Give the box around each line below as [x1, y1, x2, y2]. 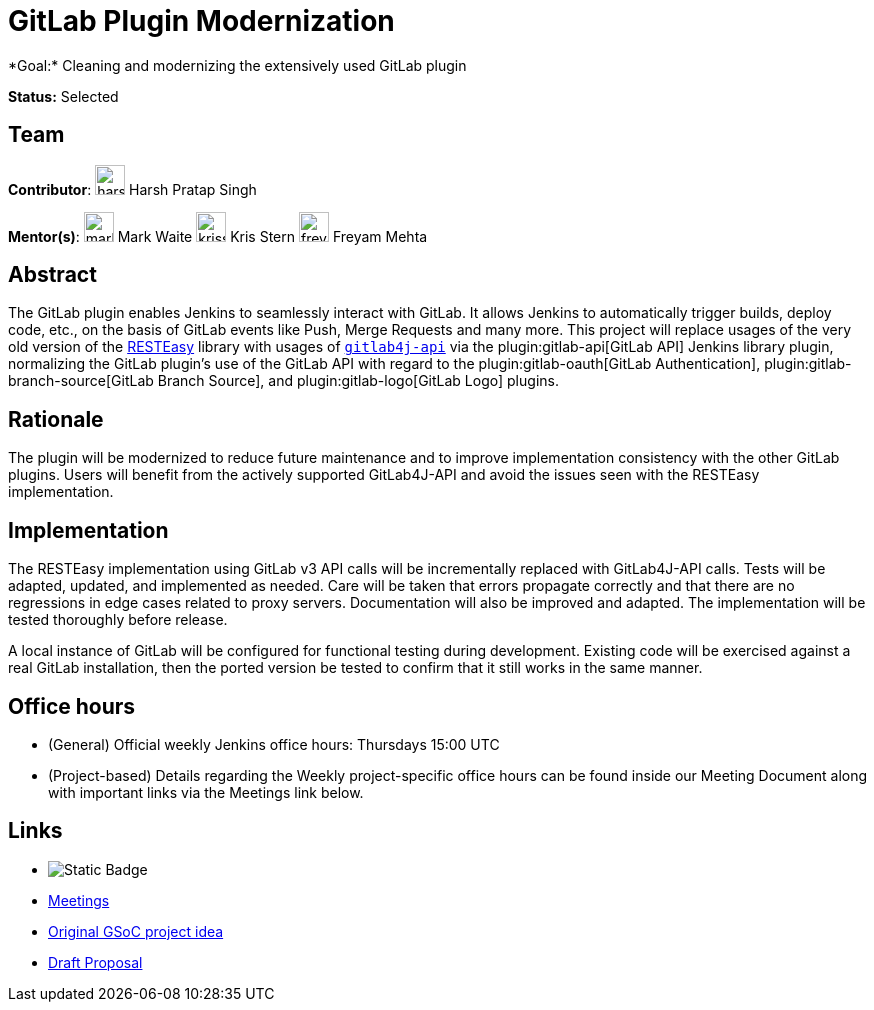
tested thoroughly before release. [8, 611, 228, 629]
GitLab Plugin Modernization [8, 4, 395, 38]
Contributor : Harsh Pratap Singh [8, 180, 257, 198]
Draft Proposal [48, 953, 143, 971]
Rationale [8, 406, 104, 432]
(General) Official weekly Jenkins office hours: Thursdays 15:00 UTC [48, 735, 500, 753]
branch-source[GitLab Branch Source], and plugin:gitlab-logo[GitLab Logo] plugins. [8, 372, 559, 390]
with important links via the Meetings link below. [48, 783, 364, 801]
